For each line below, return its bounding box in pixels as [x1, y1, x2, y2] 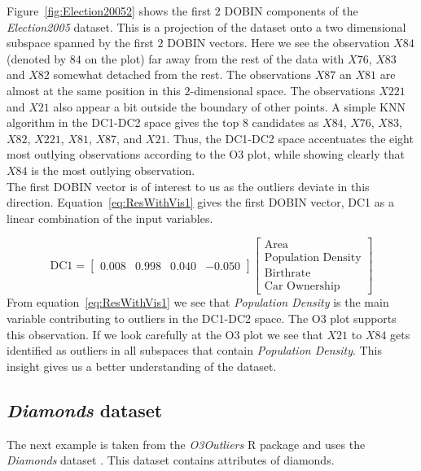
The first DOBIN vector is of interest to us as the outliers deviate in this [7, 177, 370, 194]
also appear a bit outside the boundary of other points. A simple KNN [53, 98, 406, 115]
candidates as [252, 114, 319, 131]
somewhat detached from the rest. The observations [53, 66, 312, 83]
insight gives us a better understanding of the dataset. [7, 357, 277, 374]
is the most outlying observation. [31, 161, 195, 178]
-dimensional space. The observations [190, 81, 375, 98]
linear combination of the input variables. [7, 209, 213, 226]
